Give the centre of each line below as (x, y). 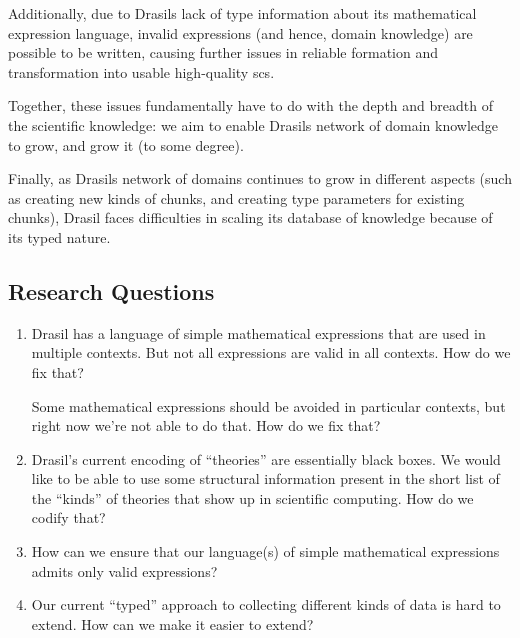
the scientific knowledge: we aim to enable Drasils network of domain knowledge (253, 124)
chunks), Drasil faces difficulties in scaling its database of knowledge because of (250, 217)
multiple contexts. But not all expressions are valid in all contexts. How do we (271, 352)
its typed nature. (59, 236)
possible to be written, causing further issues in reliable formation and (223, 52)
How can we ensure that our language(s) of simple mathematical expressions (265, 551)
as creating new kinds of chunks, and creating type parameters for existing (236, 197)
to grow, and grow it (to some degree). (126, 144)
